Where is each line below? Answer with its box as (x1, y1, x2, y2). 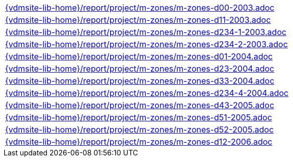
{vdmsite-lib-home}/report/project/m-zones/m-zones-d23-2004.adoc (5, 63, 275, 74)
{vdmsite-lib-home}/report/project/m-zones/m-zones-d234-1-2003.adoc (5, 27, 287, 37)
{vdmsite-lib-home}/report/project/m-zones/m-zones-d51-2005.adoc (5, 112, 272, 122)
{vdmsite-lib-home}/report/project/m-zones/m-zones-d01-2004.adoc (5, 51, 273, 61)
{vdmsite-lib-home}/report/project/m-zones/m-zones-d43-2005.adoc (5, 100, 275, 110)
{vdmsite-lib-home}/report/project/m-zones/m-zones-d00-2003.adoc (5, 3, 275, 13)
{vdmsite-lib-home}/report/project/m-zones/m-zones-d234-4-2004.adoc (5, 88, 289, 98)
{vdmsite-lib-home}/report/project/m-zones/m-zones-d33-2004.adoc (5, 76, 275, 86)
